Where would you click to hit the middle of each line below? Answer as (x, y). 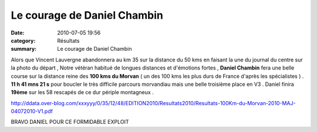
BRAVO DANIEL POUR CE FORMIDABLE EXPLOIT (70, 122)
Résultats (68, 40)
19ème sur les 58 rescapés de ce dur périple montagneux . (82, 92)
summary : (24, 49)
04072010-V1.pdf (32, 112)
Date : (18, 33)
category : (23, 40)
